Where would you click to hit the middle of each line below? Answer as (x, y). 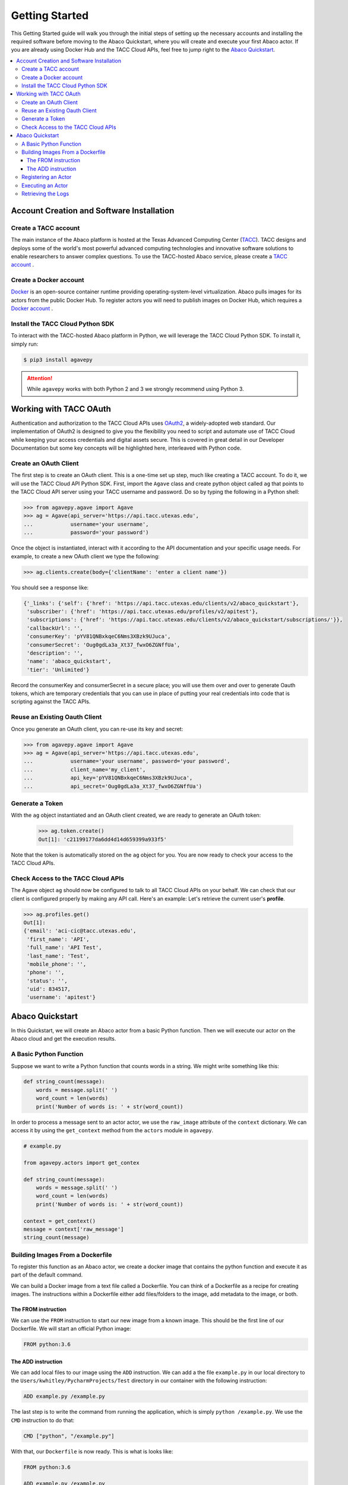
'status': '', (47, 981)
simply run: (25, 344)
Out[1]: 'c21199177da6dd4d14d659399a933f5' (103, 839)
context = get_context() (60, 1221)
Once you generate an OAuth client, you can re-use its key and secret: (97, 729)
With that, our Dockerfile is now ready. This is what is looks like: (92, 1451)
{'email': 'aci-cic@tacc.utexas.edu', (80, 931)
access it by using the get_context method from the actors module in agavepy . (112, 1130)
